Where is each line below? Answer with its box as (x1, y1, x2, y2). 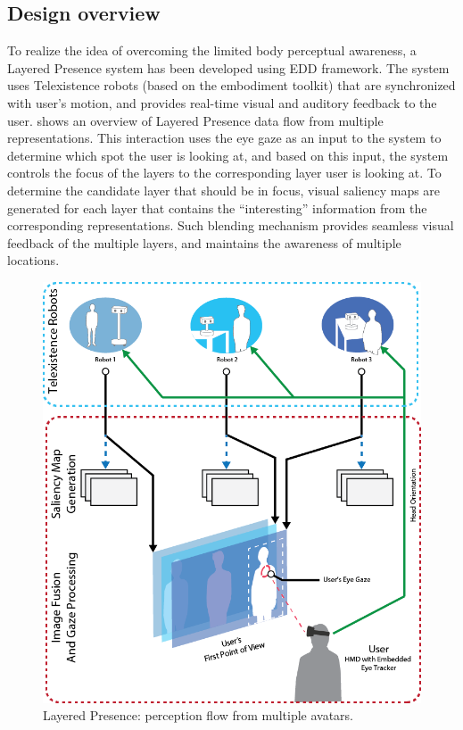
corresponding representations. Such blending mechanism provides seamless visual (7, 216, 454, 235)
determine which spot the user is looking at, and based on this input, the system (7, 145, 449, 164)
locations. (7, 251, 60, 270)
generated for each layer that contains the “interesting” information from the (7, 198, 427, 217)
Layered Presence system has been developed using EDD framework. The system (7, 58, 450, 77)
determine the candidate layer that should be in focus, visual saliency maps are (7, 180, 441, 199)
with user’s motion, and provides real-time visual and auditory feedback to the (7, 93, 437, 112)
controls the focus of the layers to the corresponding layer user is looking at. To (7, 163, 442, 182)
